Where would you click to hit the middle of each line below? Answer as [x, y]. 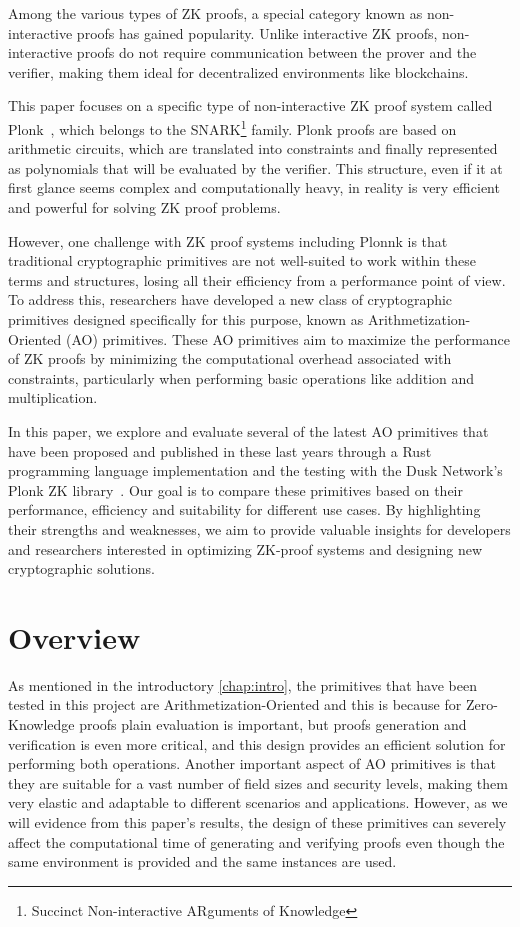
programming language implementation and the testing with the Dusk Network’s [255, 470]
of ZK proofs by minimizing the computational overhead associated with [230, 358]
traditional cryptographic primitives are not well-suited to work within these [242, 260]
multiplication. [53, 397]
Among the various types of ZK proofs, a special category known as [215, 13]
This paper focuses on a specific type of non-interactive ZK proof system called [250, 105]
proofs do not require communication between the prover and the [276, 52]
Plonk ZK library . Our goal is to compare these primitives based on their [235, 489]
